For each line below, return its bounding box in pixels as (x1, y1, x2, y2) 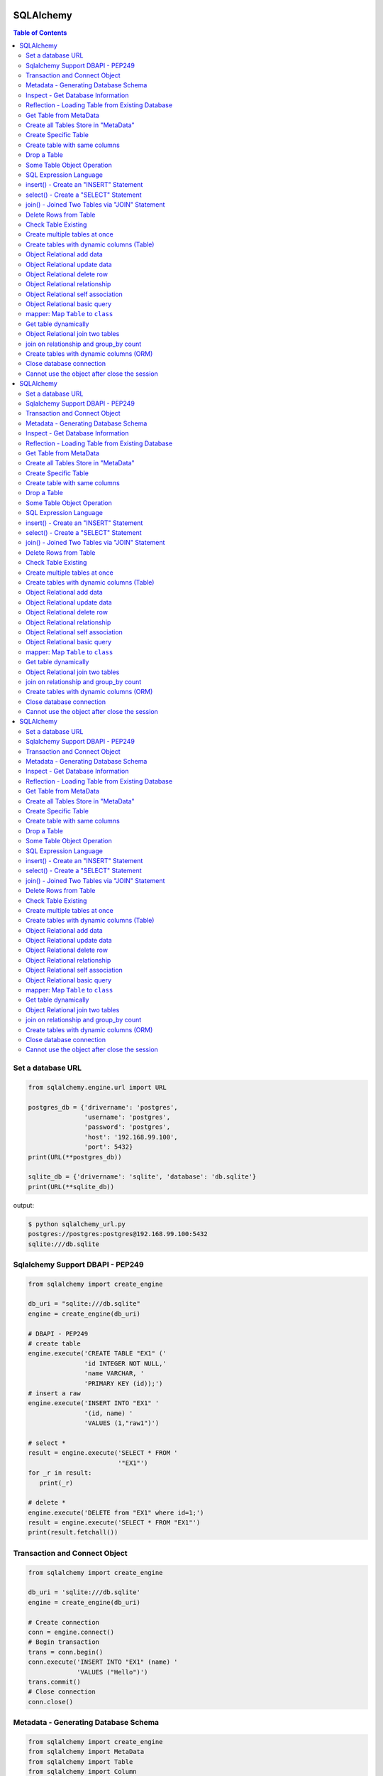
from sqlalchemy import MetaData (28, 1748, 145, 1756)
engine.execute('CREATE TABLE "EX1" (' (28, 1350, 167, 1358)
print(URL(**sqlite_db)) (28, 1183, 115, 1191)
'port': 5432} (84, 1143, 133, 1151)
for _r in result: (28, 1469, 92, 1477)
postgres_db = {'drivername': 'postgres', (28, 1103, 178, 1111)
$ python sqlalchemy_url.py (28, 1220, 126, 1228)
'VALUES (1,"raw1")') (84, 1419, 160, 1427)
